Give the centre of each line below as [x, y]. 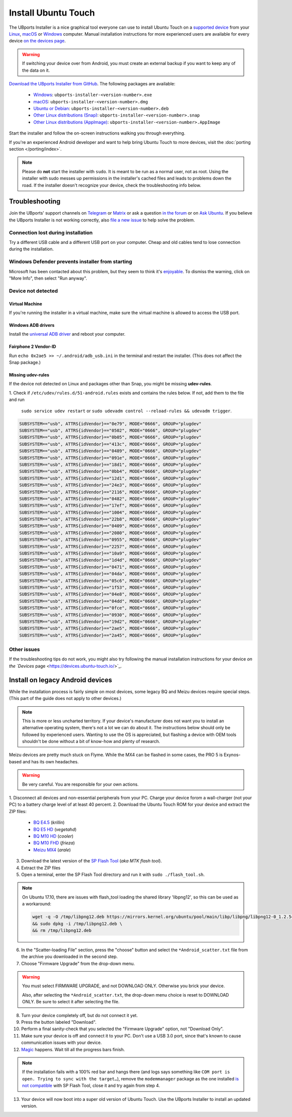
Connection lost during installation [51, 233]
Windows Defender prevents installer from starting [71, 262]
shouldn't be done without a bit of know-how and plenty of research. [91, 741]
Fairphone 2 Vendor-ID [33, 347]
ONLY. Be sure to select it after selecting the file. [71, 1002]
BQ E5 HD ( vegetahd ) [55, 829]
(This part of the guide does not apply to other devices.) [65, 698]
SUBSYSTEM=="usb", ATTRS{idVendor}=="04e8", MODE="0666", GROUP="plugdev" [110, 594]
